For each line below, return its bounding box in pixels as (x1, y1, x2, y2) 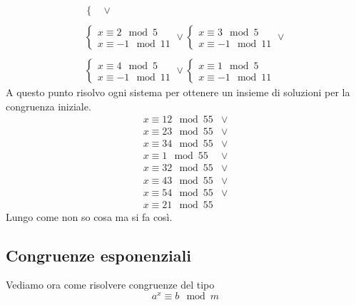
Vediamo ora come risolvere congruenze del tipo (6, 277, 215, 292)
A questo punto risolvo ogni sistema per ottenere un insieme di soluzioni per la (6, 85, 350, 100)
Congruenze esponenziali (6, 244, 191, 266)
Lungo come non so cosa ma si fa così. (6, 209, 173, 224)
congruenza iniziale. (6, 98, 91, 113)
